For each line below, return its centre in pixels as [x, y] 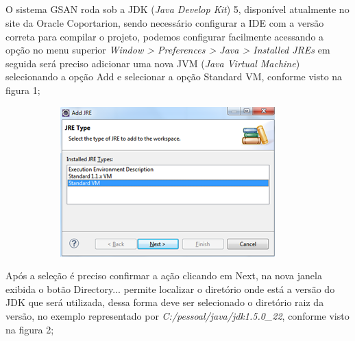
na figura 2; [30, 329]
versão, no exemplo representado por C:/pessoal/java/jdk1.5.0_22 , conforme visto [177, 315]
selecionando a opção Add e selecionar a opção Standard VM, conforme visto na [174, 77]
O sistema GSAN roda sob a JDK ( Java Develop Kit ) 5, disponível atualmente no [177, 9]
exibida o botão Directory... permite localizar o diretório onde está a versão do [170, 289]
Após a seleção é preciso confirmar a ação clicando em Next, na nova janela [164, 275]
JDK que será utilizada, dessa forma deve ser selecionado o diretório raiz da [165, 302]
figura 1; [23, 90]
